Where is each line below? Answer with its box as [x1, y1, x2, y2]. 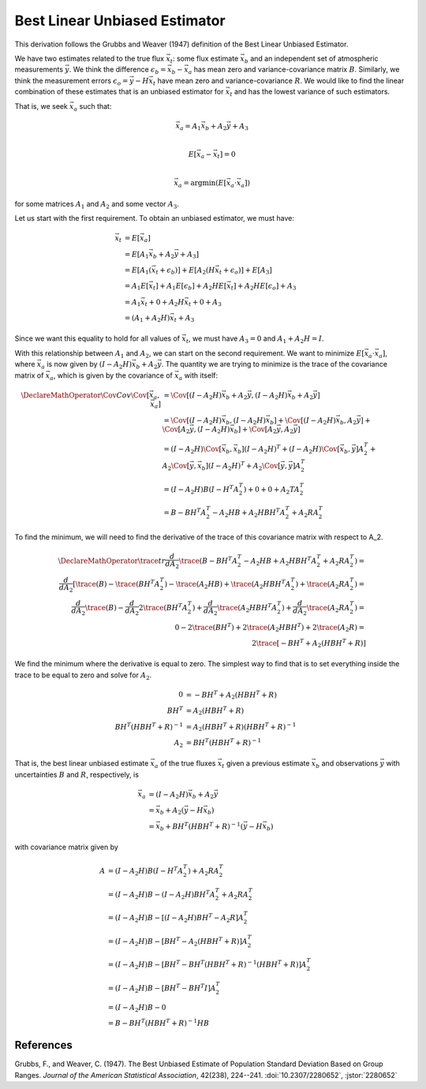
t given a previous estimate [222, 759, 310, 770]
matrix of [14, 371, 44, 380]
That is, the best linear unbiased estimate [14, 759, 149, 768]
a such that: [73, 101, 112, 113]
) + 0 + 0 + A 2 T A [243, 485, 300, 496]
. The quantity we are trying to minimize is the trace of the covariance [161, 360, 388, 369]
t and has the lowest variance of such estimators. [230, 87, 390, 98]
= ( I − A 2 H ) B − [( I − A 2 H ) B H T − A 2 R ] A [107, 912, 245, 924]
